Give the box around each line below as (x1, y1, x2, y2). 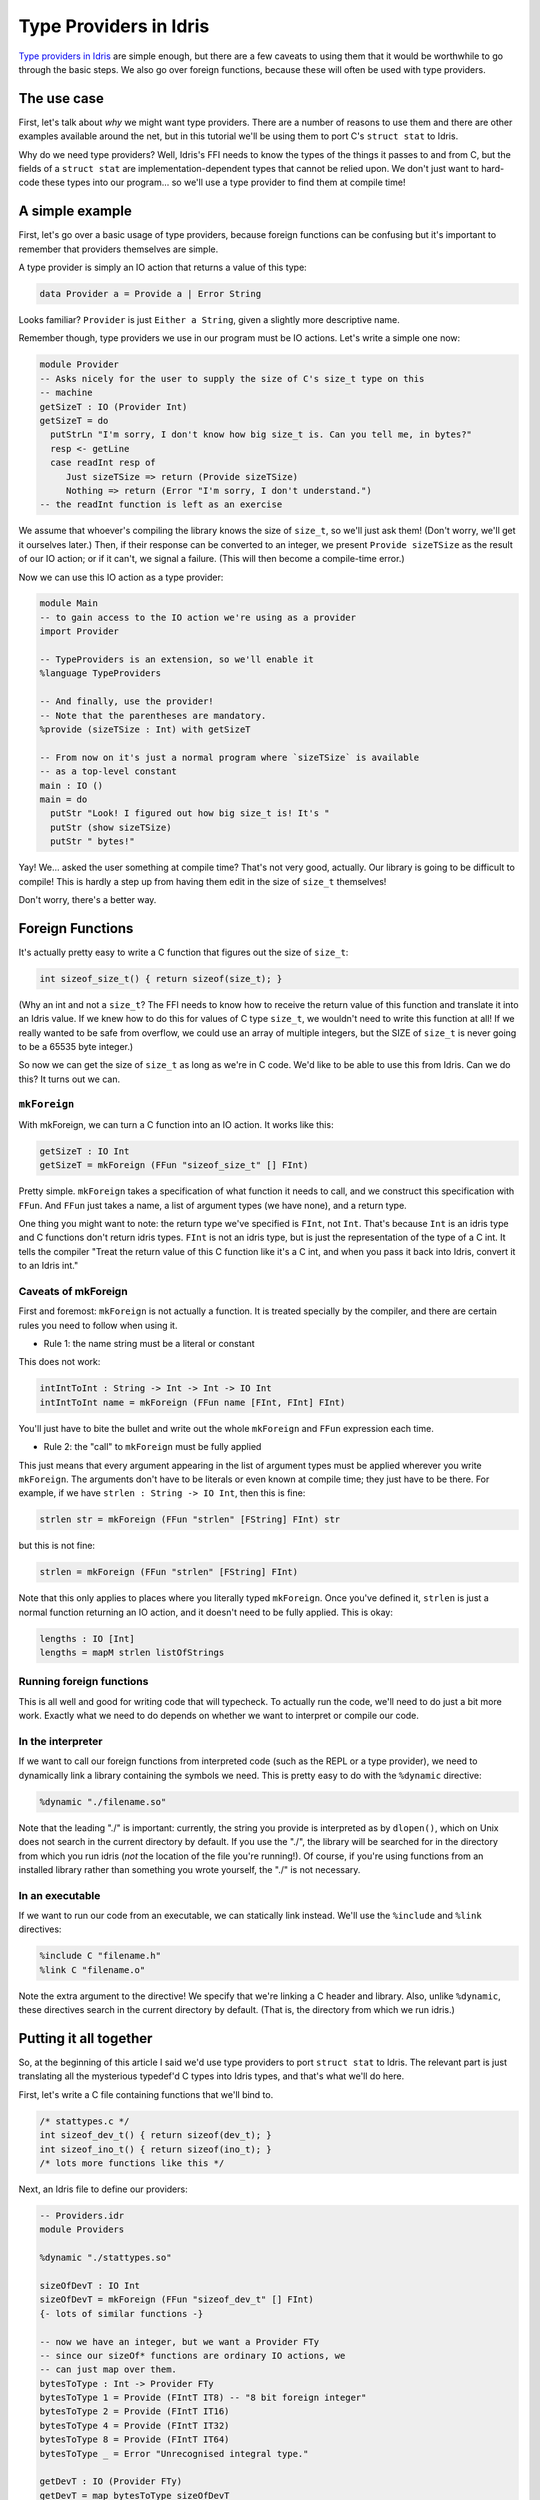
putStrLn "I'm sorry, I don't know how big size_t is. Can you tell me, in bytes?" (50, 429, 472, 440)
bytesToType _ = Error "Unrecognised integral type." (39, 2448, 309, 2459)
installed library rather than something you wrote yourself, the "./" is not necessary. (18, 1863, 361, 1875)
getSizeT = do (39, 415, 109, 426)
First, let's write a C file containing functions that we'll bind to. (18, 2088, 274, 2100)
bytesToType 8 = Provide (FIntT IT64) (39, 2434, 230, 2445)
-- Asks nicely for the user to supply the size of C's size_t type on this (39, 373, 425, 384)
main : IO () (39, 780, 104, 791)
